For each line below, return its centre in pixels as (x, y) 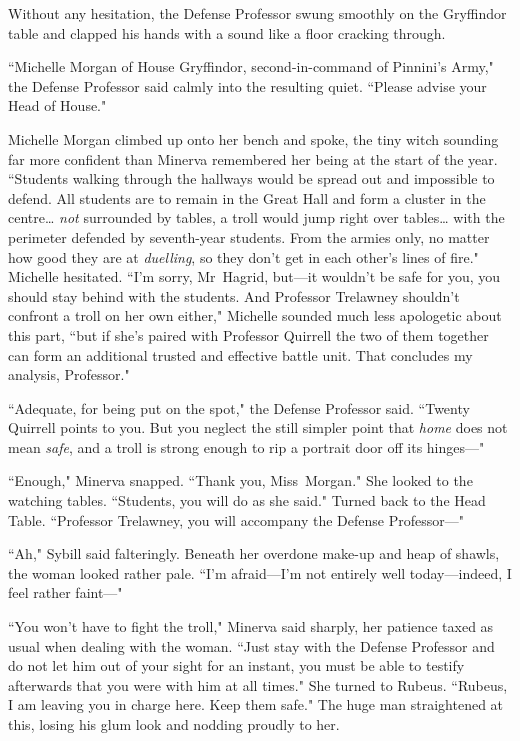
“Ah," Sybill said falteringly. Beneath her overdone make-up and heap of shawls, (254, 553)
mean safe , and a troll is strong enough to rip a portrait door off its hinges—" (246, 446)
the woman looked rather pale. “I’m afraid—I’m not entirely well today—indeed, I (260, 572)
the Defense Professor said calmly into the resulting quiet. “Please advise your (247, 85)
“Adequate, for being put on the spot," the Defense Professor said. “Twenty (239, 407)
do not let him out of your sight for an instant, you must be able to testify (236, 665)
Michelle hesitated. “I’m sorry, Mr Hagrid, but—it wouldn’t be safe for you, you (254, 276)
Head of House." (57, 105)
